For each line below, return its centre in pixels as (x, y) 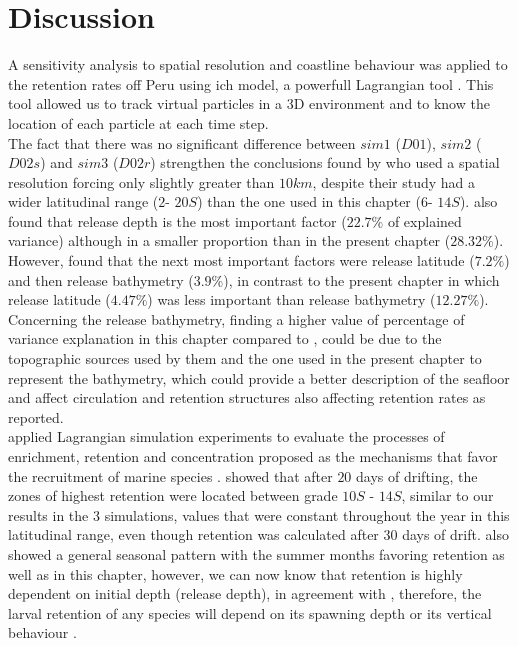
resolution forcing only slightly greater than (141, 181)
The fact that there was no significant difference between (182, 142)
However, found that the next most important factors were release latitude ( (241, 260)
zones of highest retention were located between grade (173, 495)
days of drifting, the (417, 475)
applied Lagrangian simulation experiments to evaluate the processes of (226, 436)
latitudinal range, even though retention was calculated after (193, 534)
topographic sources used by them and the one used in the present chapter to (245, 358)
